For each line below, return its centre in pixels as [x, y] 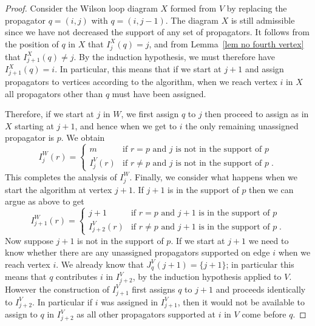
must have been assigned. [159, 93]
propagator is [30, 138]
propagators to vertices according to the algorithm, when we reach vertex [141, 81]
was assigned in [130, 301]
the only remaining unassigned [242, 125]
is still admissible [263, 20]
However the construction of [57, 289]
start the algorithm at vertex [59, 189]
